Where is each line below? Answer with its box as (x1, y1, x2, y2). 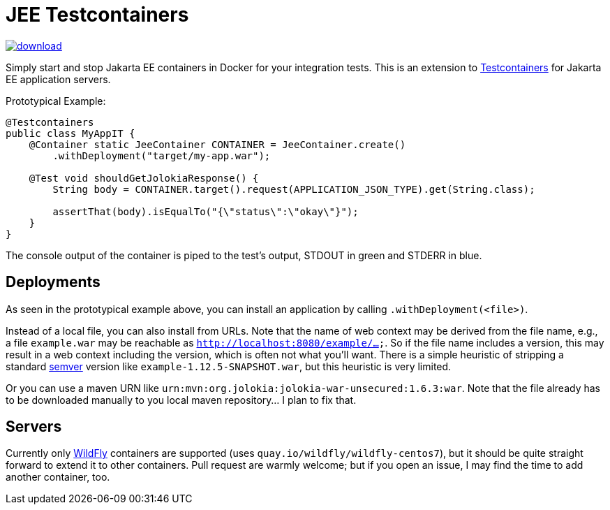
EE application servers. (6, 73, 111, 85)
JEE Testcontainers (6, 3, 189, 27)
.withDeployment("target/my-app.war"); (52, 150, 271, 161)
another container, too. (6, 471, 110, 483)
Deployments (6, 273, 101, 291)
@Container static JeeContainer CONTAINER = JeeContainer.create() (29, 138, 406, 150)
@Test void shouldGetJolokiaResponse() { (29, 172, 259, 184)
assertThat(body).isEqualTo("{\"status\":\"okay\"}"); (52, 205, 359, 217)
